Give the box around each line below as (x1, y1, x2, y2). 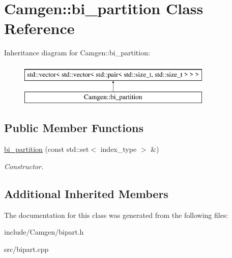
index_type (100, 144, 137, 154)
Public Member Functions (4, 120, 143, 136)
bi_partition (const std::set (4, 144, 89, 154)
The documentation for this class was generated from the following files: (4, 209, 228, 220)
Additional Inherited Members (4, 185, 168, 201)
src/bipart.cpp (4, 243, 49, 254)
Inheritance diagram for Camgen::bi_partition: (4, 47, 150, 58)
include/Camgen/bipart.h (4, 227, 84, 237)
